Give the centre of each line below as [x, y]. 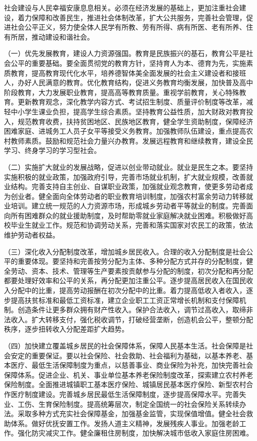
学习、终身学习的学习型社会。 [52, 150]
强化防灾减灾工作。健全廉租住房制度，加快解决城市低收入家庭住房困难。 [135, 433]
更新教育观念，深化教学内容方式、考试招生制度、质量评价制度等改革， [132, 102]
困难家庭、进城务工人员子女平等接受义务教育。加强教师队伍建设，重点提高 [125, 131]
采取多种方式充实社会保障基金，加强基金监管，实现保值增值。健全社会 [132, 414]
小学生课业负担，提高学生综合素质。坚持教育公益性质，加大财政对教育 [132, 111]
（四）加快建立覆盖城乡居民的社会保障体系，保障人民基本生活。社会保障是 [125, 345]
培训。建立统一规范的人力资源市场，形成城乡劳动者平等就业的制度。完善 [128, 206]
